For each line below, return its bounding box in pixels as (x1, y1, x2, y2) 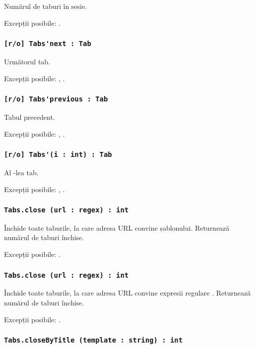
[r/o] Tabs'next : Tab (4, 40, 91, 48)
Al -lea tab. (4, 167, 39, 177)
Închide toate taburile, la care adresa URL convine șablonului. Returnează (4, 222, 230, 233)
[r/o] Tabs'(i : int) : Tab (4, 150, 112, 159)
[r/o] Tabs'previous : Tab (4, 95, 108, 103)
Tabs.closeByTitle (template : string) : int (4, 336, 183, 345)
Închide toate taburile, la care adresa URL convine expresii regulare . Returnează (4, 288, 251, 298)
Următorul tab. (4, 56, 51, 66)
